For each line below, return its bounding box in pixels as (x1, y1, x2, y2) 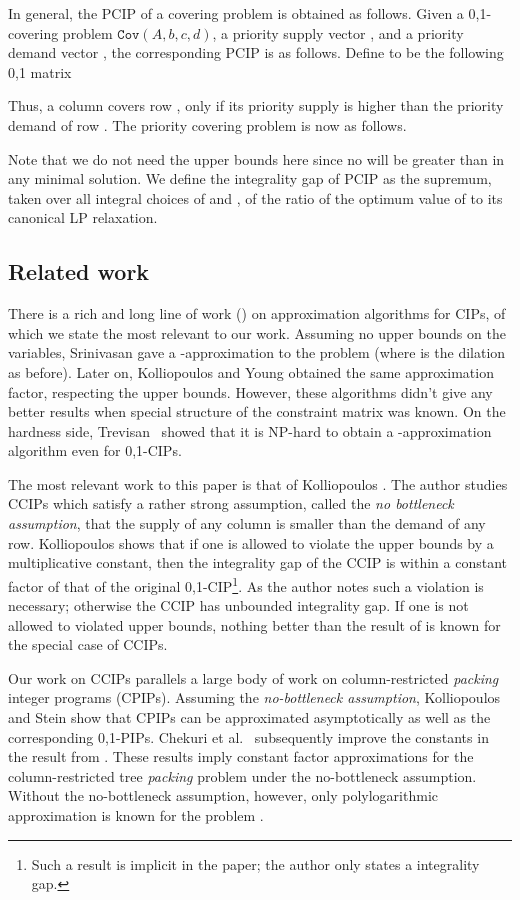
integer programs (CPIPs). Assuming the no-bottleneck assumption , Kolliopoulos (8, 687, 501, 708)
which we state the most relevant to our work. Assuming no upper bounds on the (8, 322, 506, 343)
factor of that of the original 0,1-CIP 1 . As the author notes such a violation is (8, 572, 484, 596)
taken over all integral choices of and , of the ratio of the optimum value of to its (8, 187, 503, 208)
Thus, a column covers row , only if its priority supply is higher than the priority (8, 95, 504, 116)
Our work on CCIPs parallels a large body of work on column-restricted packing (8, 667, 499, 688)
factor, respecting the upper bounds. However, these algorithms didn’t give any (8, 381, 493, 402)
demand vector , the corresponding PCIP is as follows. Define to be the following (8, 42, 504, 63)
